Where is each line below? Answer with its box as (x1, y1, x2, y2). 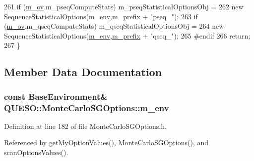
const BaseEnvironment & (4, 90, 108, 102)
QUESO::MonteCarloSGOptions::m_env (4, 101, 169, 114)
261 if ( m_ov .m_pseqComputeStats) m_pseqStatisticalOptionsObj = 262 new (4, 1, 244, 11)
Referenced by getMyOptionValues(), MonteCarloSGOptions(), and (4, 137, 209, 148)
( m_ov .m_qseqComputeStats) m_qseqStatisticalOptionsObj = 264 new (4, 21, 224, 31)
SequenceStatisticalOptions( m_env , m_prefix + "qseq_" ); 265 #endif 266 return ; (4, 30, 251, 40)
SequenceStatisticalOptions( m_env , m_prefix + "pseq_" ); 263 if (4, 11, 198, 21)
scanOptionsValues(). (4, 147, 68, 158)
